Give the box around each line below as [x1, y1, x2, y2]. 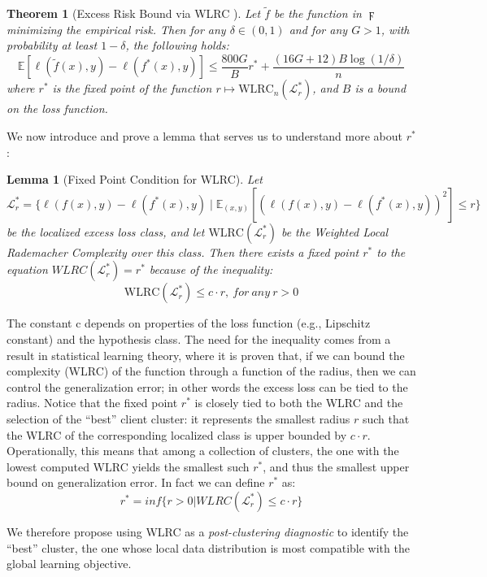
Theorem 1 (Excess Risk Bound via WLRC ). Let [7, 5, 261, 22]
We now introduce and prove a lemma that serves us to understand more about [7, 128, 402, 145]
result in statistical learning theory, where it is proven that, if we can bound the [7, 346, 405, 363]
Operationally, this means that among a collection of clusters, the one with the [7, 442, 399, 459]
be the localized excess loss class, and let [7, 223, 205, 240]
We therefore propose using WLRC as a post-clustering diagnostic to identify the [7, 523, 409, 540]
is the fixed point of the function [52, 80, 212, 97]
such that [362, 410, 410, 427]
